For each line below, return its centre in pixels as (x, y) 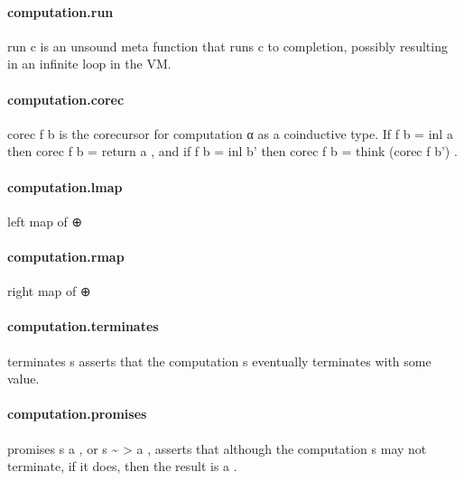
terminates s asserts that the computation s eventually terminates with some (219, 361)
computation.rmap (66, 256)
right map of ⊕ (49, 291)
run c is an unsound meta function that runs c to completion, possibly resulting (227, 46)
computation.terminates (83, 326)
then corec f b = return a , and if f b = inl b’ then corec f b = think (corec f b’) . (232, 151)
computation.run (60, 11)
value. (23, 379)
